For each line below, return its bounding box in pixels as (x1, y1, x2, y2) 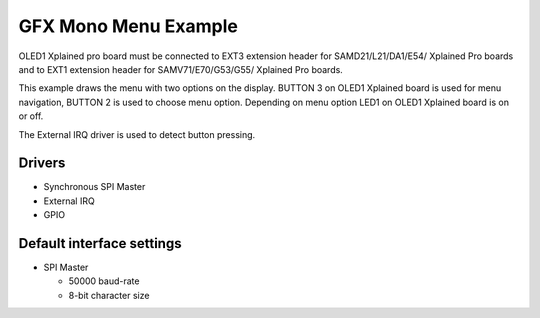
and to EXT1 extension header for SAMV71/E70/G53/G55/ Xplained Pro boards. (18, 63, 344, 75)
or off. (18, 110, 44, 122)
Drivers (18, 155, 66, 172)
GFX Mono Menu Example (18, 15, 239, 37)
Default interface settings (18, 235, 182, 252)
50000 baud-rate (68, 275, 140, 287)
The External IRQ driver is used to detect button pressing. (18, 128, 256, 140)
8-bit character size (68, 289, 150, 301)
